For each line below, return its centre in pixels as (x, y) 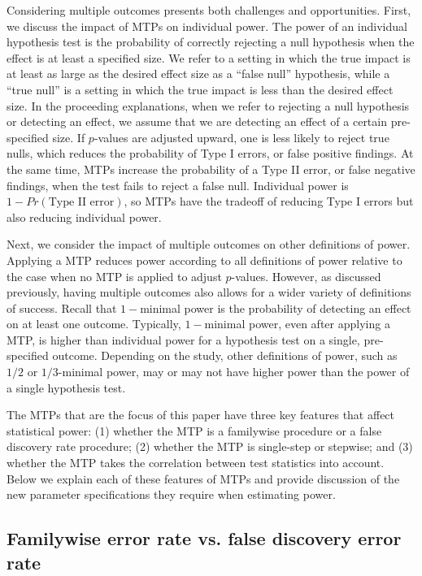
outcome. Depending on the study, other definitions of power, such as (225, 355)
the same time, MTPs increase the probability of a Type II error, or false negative (211, 169)
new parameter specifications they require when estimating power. (171, 494)
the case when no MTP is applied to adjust (114, 276)
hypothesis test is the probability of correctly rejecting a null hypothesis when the (211, 42)
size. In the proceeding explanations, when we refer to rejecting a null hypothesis (208, 105)
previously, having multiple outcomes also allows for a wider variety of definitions (209, 292)
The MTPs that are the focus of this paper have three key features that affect (201, 415)
